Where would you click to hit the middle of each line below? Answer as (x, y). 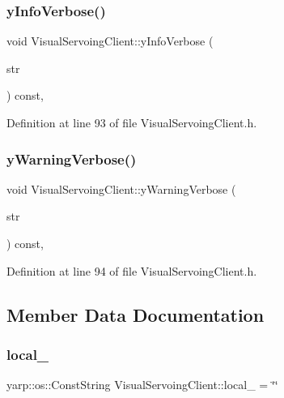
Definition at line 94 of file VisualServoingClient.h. (132, 270)
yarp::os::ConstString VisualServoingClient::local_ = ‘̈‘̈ (142, 385)
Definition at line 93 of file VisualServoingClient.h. (132, 122)
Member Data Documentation (136, 314)
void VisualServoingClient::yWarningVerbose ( (121, 188)
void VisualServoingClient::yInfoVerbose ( (110, 41)
